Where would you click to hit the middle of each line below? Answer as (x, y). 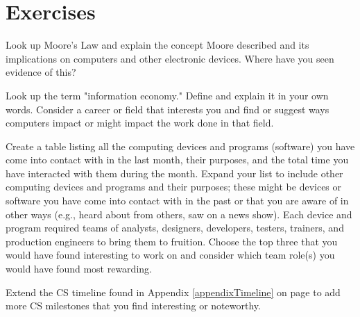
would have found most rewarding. (79, 269)
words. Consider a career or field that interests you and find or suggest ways (168, 109)
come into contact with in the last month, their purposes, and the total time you (177, 160)
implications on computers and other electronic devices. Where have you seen (170, 58)
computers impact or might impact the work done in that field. (140, 123)
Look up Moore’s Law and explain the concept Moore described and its (157, 45)
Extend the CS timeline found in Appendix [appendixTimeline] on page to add (173, 292)
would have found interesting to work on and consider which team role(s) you (170, 255)
